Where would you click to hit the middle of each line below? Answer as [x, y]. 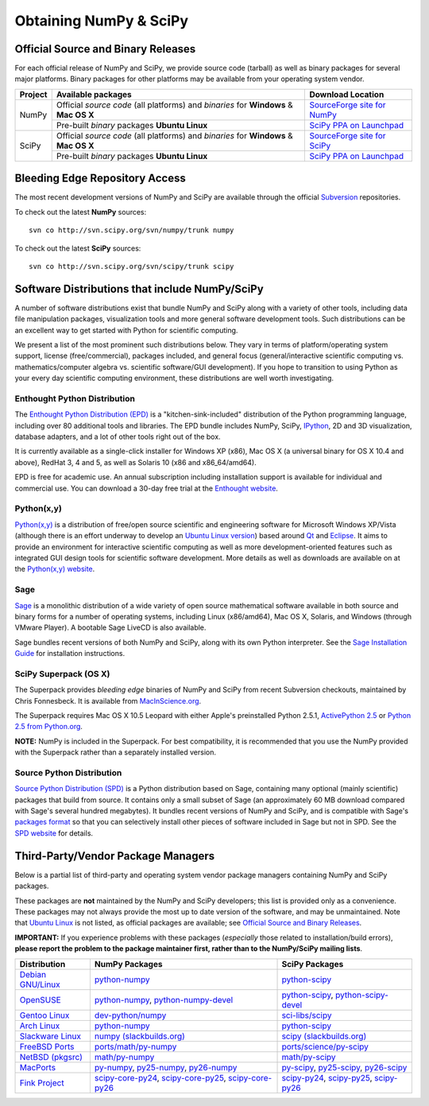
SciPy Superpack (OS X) [62, 673]
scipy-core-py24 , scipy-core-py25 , [160, 1077]
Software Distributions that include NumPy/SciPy [139, 289]
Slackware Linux [50, 1036]
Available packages [94, 94]
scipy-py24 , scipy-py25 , [327, 1077]
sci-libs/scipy [307, 1015]
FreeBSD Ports [47, 1046]
